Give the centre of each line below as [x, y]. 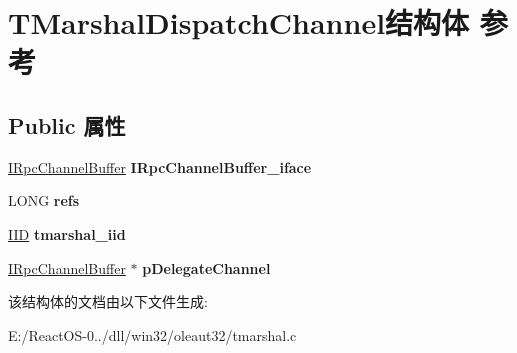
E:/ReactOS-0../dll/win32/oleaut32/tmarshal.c [152, 334]
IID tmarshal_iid [67, 233]
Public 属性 [67, 124]
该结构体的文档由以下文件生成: [108, 301]
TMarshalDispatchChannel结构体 [239, 22]
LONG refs [44, 200]
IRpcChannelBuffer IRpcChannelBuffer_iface [160, 166]
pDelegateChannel [206, 267]
